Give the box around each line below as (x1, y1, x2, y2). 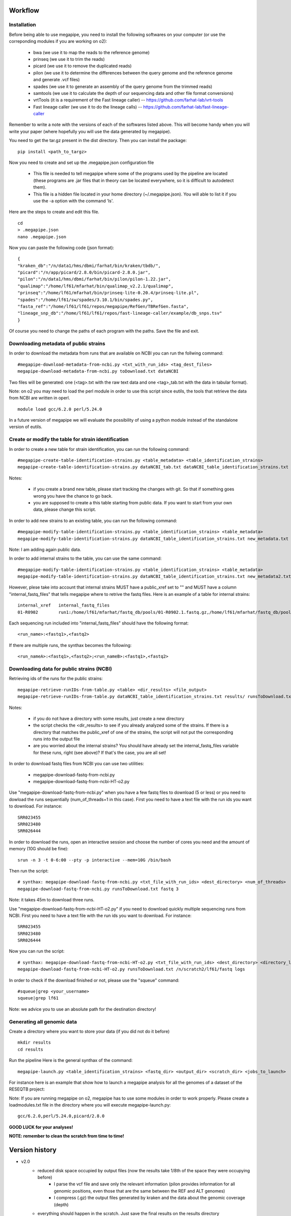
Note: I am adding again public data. (9, 546, 81, 552)
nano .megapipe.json (17, 234, 66, 239)
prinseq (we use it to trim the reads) (33, 56, 105, 62)
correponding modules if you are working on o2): (9, 38, 107, 44)
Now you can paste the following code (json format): (9, 245, 114, 250)
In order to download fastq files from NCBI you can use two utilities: (9, 761, 145, 767)
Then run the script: (9, 868, 48, 874)
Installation (9, 21, 36, 28)
